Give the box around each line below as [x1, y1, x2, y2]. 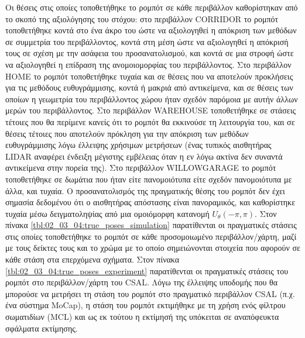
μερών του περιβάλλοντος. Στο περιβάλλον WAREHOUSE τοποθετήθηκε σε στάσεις [5, 104, 296, 116]
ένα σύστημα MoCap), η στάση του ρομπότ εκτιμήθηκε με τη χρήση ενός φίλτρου [5, 299, 286, 311]
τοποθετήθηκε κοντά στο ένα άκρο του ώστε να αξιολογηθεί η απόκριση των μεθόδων [5, 24, 297, 36]
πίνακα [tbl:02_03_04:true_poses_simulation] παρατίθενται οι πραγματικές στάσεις [5, 219, 297, 231]
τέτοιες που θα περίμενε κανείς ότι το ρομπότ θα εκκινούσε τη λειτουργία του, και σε [5, 115, 295, 127]
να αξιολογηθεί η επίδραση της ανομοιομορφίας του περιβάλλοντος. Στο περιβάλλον [5, 58, 292, 70]
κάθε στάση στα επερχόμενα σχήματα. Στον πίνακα [5, 253, 180, 265]
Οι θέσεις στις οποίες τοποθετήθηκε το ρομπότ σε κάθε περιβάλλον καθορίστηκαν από [5, 1, 298, 13]
